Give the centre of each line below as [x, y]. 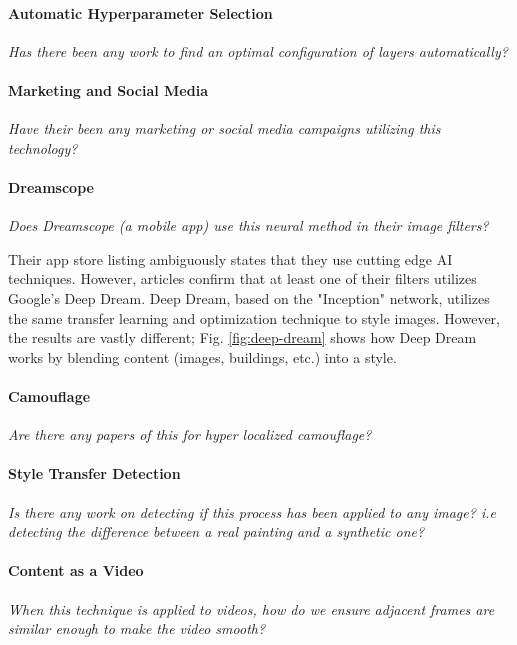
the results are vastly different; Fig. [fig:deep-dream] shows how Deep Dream [242, 337]
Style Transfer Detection [94, 473]
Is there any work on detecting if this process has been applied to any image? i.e [252, 511]
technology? [43, 147]
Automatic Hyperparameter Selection [140, 12]
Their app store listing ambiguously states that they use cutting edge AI [230, 258]
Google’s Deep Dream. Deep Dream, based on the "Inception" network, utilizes [249, 297]
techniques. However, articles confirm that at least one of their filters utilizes [242, 278]
